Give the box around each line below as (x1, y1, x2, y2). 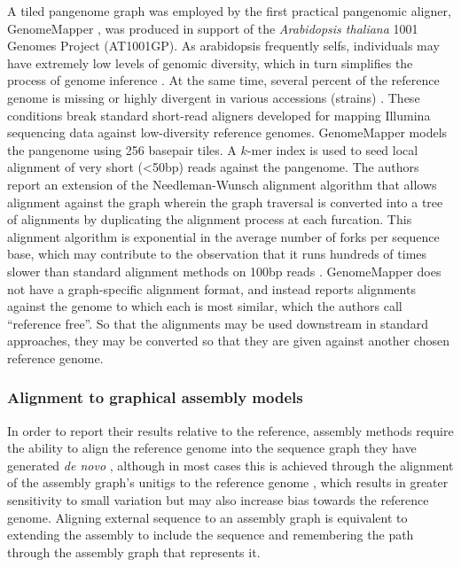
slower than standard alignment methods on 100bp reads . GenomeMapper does (7, 261, 441, 280)
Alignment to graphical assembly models (7, 386, 303, 408)
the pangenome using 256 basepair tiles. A (7, 140, 237, 159)
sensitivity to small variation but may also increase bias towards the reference (7, 491, 429, 509)
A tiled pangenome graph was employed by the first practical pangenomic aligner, (7, 2, 451, 19)
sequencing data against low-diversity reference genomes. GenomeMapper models (7, 123, 448, 142)
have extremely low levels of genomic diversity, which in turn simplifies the (7, 53, 413, 72)
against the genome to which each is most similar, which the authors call (7, 297, 402, 315)
